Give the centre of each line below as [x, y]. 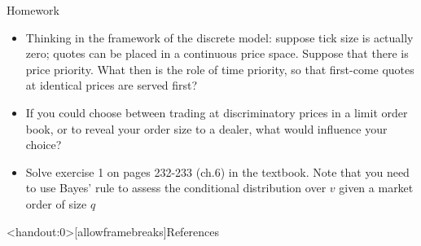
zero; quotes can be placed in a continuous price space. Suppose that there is [217, 53]
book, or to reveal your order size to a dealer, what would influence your [206, 128]
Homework [33, 10]
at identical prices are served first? [112, 85]
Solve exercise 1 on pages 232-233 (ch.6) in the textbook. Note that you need [217, 171]
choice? [44, 145]
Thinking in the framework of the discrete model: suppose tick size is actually [219, 37]
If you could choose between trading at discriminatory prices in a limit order [217, 112]
